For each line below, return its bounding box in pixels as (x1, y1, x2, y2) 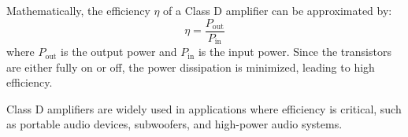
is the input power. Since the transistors (198, 43, 391, 60)
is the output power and (61, 43, 177, 60)
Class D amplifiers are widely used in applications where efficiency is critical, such (6, 100, 402, 117)
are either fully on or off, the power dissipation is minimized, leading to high (6, 58, 375, 75)
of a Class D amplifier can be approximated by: (163, 2, 392, 18)
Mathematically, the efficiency (6, 2, 150, 18)
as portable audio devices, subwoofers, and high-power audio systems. (6, 116, 343, 132)
